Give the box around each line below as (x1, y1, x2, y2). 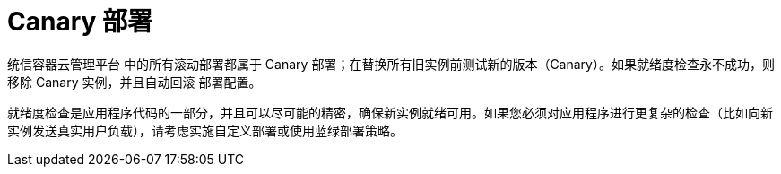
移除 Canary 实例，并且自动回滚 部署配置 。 (7, 74, 262, 90)
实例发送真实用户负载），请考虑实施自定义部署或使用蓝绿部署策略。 (7, 122, 403, 138)
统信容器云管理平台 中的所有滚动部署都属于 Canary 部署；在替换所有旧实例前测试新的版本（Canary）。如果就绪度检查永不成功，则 (7, 56, 775, 72)
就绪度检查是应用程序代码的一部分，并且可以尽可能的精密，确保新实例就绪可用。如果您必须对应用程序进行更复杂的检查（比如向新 (7, 104, 773, 120)
